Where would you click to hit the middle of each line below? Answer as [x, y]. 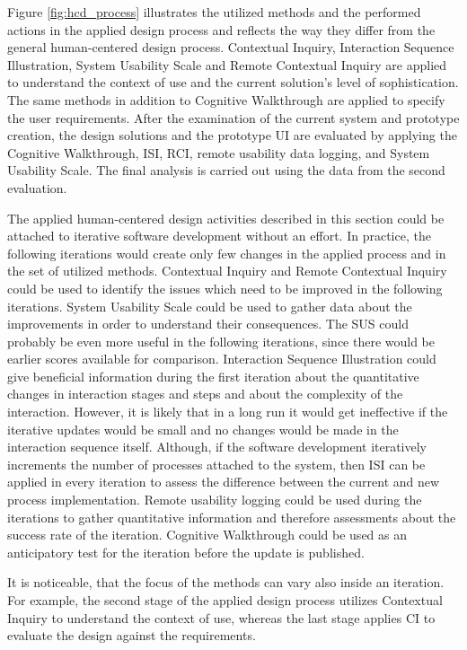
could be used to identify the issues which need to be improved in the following [225, 288]
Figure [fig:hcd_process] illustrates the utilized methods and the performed [214, 12]
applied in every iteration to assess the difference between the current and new [224, 482]
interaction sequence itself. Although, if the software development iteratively [217, 447]
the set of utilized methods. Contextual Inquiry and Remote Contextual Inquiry [227, 271]
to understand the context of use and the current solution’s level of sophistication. [233, 82]
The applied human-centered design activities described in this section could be [226, 218]
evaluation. [37, 187]
